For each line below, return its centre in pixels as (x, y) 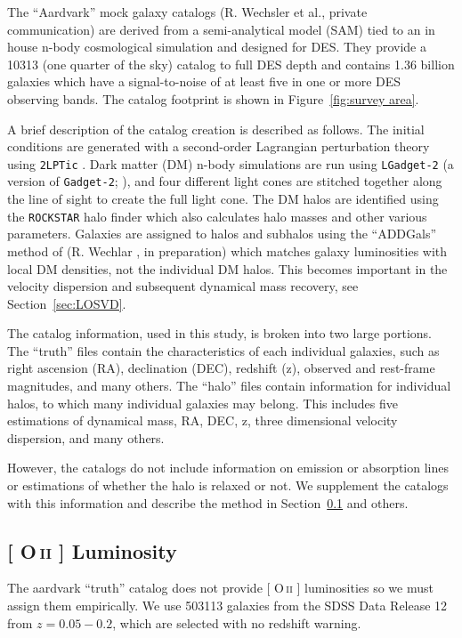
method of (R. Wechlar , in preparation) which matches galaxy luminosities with (227, 250)
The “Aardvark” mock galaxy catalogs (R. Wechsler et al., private (187, 12)
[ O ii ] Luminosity (92, 550)
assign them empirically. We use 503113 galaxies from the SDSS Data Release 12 (227, 606)
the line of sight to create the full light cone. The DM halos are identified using (223, 199)
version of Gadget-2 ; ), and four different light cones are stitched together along (225, 181)
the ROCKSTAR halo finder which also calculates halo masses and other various (217, 216)
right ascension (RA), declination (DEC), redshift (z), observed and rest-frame (221, 368)
